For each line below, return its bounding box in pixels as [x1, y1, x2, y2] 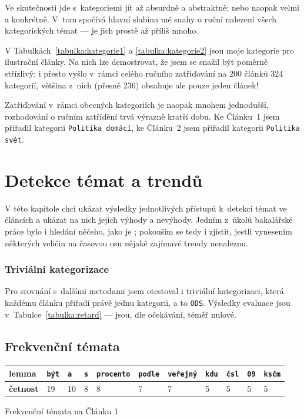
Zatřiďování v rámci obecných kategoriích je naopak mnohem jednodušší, [5, 98, 269, 111]
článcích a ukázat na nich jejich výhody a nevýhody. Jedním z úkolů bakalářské [5, 213, 293, 226]
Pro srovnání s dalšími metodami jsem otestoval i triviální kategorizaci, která [5, 285, 284, 297]
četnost [9, 382, 39, 394]
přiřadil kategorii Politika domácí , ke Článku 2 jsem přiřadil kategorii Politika [5, 121, 300, 134]
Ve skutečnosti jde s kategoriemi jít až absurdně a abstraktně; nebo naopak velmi [5, 1, 300, 13]
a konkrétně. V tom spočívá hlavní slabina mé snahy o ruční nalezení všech [5, 12, 276, 25]
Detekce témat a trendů [5, 167, 203, 192]
